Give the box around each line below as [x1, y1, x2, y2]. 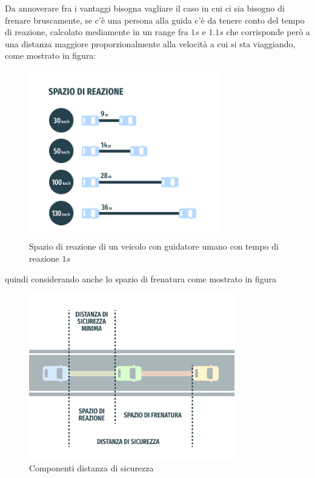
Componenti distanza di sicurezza [29, 462, 154, 474]
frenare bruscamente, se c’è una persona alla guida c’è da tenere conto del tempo [5, 13, 305, 26]
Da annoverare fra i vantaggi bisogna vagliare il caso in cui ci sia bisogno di [5, 2, 285, 14]
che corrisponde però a [226, 25, 310, 38]
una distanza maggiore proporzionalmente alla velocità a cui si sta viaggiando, [5, 37, 296, 50]
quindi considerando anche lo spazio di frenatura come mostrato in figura [5, 272, 277, 285]
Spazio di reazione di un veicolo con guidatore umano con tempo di [29, 240, 279, 253]
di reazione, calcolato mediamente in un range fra [5, 25, 188, 38]
